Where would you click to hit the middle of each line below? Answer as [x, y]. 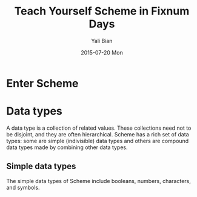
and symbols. [23, 187]
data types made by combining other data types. [67, 147]
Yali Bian [102, 41]
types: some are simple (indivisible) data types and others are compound [98, 141]
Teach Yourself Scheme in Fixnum [102, 11]
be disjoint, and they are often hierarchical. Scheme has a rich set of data [98, 134]
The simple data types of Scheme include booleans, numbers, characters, [98, 181]
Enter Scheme [42, 83]
